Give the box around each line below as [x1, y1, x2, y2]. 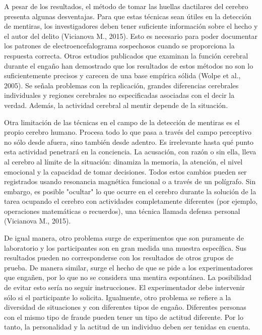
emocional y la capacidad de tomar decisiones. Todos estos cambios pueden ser [4, 166, 247, 177]
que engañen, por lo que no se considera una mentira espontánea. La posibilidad [4, 272, 252, 283]
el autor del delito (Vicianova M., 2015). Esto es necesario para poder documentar [4, 30, 258, 41]
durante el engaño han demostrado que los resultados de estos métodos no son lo [4, 60, 253, 71]
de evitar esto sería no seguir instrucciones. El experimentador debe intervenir [4, 282, 245, 293]
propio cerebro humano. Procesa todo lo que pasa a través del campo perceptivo [4, 127, 252, 137]
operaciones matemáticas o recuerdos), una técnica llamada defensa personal [4, 205, 240, 216]
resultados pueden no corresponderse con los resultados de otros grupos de [4, 252, 234, 263]
